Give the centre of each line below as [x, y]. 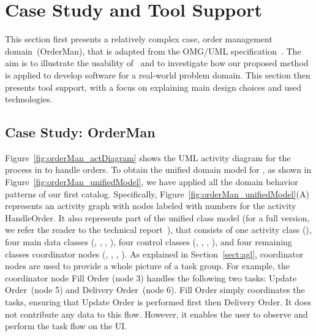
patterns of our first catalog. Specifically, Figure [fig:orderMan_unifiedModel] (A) [157, 193]
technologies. [29, 99]
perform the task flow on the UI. [66, 326]
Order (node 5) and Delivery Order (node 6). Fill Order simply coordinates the [155, 290]
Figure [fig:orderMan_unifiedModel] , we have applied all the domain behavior [152, 182]
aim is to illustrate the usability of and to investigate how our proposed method [157, 63]
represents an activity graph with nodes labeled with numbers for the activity [151, 206]
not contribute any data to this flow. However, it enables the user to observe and [156, 314]
